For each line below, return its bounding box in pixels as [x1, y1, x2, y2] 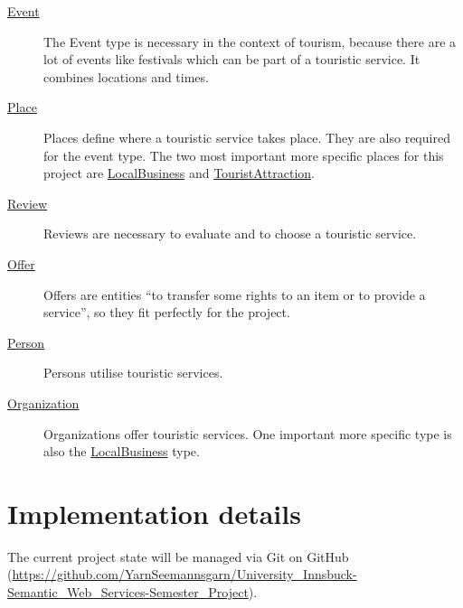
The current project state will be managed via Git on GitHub [7, 547, 349, 566]
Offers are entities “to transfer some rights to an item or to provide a [43, 285, 426, 304]
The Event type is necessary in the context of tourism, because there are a [43, 32, 457, 51]
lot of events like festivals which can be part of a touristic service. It [43, 50, 420, 69]
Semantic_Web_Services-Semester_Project [7, 583, 249, 601]
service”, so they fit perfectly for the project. [43, 303, 290, 322]
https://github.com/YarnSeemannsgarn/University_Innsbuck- [12, 565, 357, 584]
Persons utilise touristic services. [43, 363, 223, 382]
